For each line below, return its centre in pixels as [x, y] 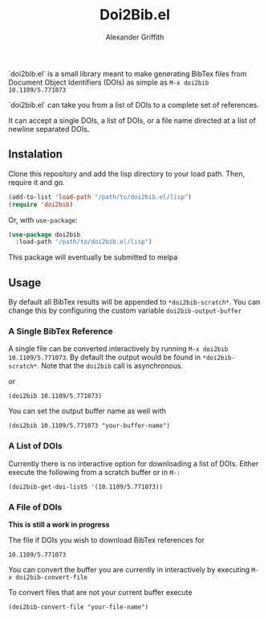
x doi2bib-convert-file [48, 577]
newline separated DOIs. [49, 129]
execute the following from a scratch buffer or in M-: [94, 472]
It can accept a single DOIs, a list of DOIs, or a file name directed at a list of [132, 120]
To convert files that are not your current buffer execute [100, 592]
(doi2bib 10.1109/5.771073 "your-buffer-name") [89, 426]
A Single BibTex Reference [61, 331]
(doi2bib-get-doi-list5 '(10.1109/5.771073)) [85, 487]
